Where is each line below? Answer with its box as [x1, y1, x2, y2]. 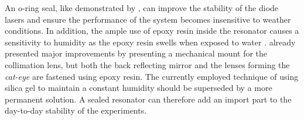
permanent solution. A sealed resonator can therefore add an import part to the [5, 93, 292, 105]
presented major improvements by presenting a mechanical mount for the [5, 47, 268, 59]
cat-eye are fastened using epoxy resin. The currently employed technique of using [5, 70, 299, 82]
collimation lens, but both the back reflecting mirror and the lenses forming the [5, 58, 290, 70]
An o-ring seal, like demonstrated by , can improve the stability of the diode [5, 2, 279, 13]
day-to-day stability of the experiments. [5, 104, 147, 117]
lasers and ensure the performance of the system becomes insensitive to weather [5, 13, 291, 25]
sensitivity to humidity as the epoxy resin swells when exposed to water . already [5, 36, 296, 48]
